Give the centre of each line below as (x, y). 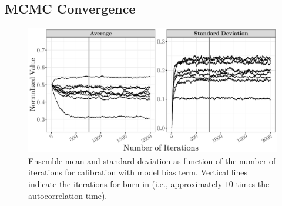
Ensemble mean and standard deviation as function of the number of (152, 160)
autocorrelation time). (68, 195)
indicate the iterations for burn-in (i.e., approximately (125, 183)
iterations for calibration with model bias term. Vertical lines (138, 172)
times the (253, 183)
